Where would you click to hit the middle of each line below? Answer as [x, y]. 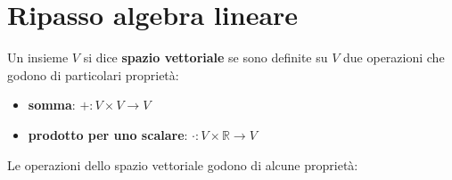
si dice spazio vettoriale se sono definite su [205, 57]
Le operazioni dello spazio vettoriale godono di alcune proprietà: [183, 164]
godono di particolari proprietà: [93, 74]
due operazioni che [394, 57]
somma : [52, 105]
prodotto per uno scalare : [108, 134]
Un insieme [38, 57]
